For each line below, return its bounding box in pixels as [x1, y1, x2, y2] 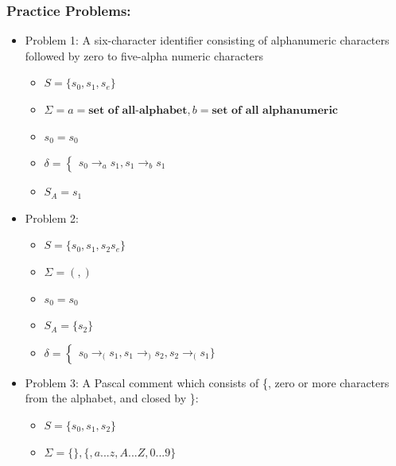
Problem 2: [25, 209, 79, 226]
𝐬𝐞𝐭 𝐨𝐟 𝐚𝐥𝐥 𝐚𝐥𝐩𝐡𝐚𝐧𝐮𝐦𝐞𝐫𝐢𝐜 [212, 105, 339, 116]
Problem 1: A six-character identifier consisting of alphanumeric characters [25, 32, 390, 49]
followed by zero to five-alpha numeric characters [25, 47, 264, 64]
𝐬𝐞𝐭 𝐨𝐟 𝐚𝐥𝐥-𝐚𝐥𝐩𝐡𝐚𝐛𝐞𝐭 [88, 105, 188, 116]
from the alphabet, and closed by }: [25, 390, 199, 406]
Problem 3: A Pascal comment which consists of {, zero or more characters [25, 374, 390, 390]
